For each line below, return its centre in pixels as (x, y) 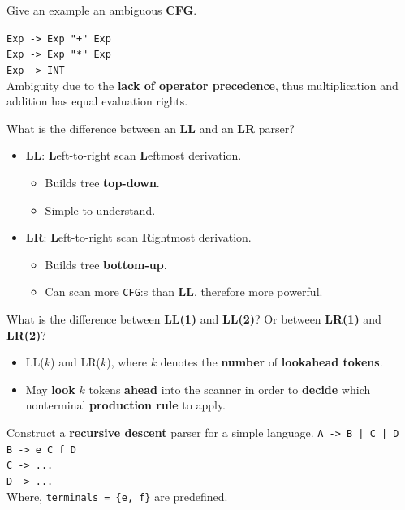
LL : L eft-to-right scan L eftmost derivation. (134, 155)
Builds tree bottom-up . (106, 264)
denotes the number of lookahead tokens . (271, 362)
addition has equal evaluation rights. (97, 101)
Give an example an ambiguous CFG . (102, 10)
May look (50, 389)
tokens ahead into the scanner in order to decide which (230, 389)
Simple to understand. (100, 210)
